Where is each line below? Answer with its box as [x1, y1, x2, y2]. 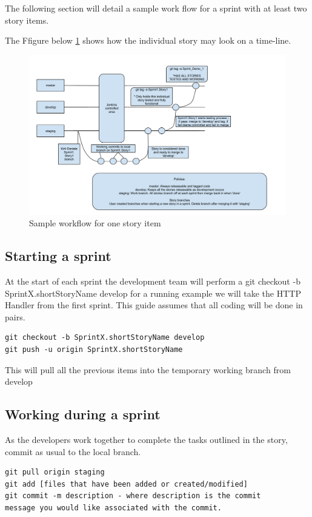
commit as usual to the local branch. [5, 445, 141, 458]
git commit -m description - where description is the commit [5, 492, 261, 501]
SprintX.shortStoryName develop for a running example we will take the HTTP [5, 286, 301, 299]
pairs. [5, 310, 25, 323]
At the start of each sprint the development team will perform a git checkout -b [5, 275, 300, 288]
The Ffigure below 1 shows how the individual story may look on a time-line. [5, 34, 291, 47]
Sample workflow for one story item [29, 217, 161, 229]
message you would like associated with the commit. [5, 504, 222, 513]
